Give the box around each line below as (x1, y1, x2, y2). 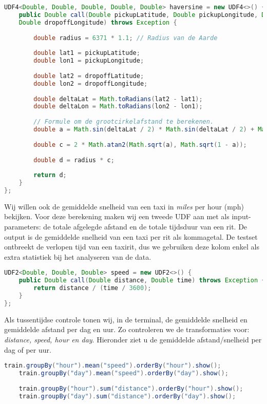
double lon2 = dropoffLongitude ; (33, 80, 148, 87)
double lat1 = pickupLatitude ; (33, 49, 140, 57)
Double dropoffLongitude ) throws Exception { (18, 18, 177, 26)
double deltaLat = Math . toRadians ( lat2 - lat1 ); (33, 95, 203, 103)
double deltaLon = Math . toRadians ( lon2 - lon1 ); (33, 103, 203, 110)
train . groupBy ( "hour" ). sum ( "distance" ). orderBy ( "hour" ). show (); (18, 384, 243, 392)
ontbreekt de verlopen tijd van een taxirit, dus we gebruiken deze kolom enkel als (4, 241, 259, 252)
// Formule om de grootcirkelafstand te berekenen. (33, 118, 214, 126)
